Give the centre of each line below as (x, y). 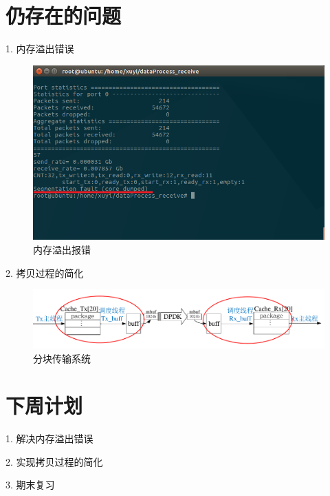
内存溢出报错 (62, 250)
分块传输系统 (62, 358)
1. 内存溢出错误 (40, 49)
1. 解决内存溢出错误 (49, 438)
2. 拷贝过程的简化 (45, 272)
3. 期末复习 (30, 485)
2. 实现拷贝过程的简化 (54, 461)
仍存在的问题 (64, 15)
